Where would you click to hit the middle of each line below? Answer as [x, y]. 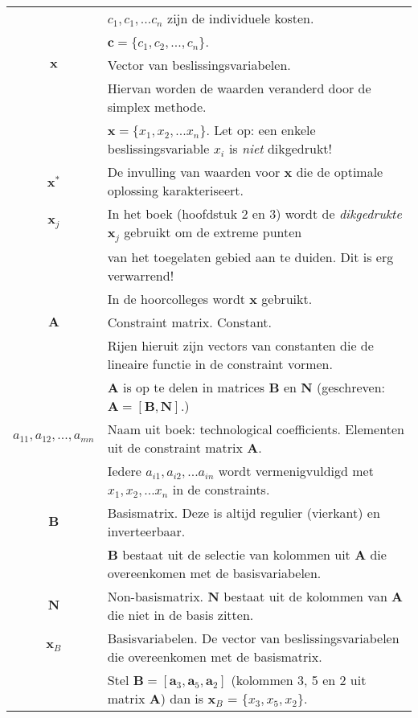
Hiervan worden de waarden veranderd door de [239, 88]
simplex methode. [157, 107]
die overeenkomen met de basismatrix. [215, 656]
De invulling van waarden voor [194, 172]
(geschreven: [350, 387]
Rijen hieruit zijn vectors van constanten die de [240, 345]
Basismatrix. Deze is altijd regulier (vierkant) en [244, 512]
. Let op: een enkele [261, 130]
